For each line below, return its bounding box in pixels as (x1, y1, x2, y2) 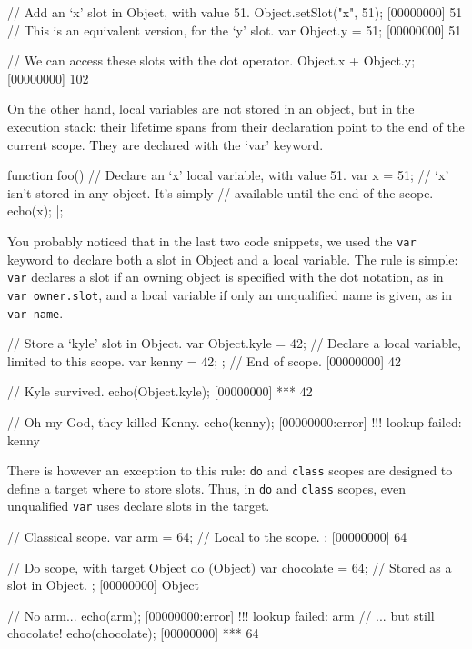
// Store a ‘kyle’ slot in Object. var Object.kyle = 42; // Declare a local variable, (7, 334, 461, 353)
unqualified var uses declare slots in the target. (7, 496, 270, 515)
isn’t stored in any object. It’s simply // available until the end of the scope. (7, 183, 434, 202)
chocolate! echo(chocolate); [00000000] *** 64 (7, 624, 259, 643)
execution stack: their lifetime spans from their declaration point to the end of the (7, 116, 465, 135)
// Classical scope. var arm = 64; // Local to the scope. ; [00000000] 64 (7, 527, 407, 546)
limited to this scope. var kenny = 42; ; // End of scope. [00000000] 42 (7, 351, 401, 370)
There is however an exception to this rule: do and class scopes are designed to (7, 461, 453, 480)
